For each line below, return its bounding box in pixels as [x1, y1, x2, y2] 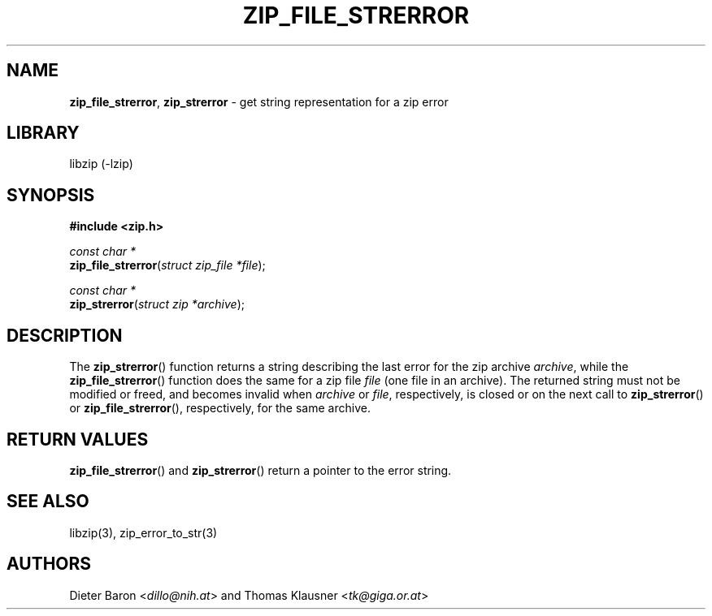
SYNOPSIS [7, 184, 95, 205]
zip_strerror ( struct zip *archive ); [69, 297, 245, 312]
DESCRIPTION [7, 325, 123, 346]
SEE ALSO [7, 491, 89, 512]
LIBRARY [7, 123, 80, 144]
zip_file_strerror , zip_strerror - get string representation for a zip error [69, 94, 449, 109]
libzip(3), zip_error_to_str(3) [69, 525, 218, 540]
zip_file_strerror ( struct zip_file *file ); [69, 258, 266, 273]
